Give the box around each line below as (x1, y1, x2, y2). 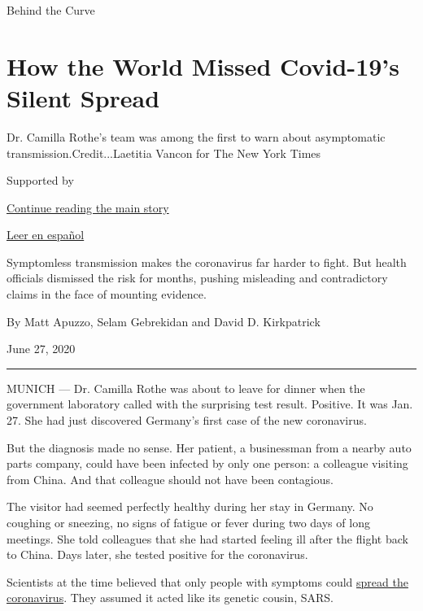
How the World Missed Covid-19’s (7, 49, 399, 82)
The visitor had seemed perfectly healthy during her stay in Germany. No (7, 498, 373, 515)
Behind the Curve (7, 2, 95, 18)
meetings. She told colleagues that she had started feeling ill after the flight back (7, 530, 408, 547)
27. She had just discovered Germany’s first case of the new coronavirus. (7, 412, 367, 429)
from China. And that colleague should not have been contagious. (7, 470, 334, 487)
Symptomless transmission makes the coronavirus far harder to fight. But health (7, 253, 407, 270)
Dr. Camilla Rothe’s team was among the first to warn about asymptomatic (7, 128, 386, 145)
